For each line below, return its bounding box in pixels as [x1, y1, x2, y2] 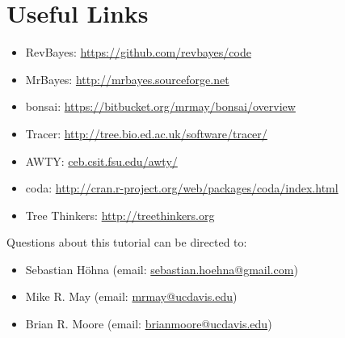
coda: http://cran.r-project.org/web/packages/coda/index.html [25, 180, 339, 196]
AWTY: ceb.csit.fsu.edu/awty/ [25, 152, 178, 169]
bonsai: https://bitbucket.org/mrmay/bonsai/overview [25, 98, 296, 115]
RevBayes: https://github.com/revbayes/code [25, 44, 251, 61]
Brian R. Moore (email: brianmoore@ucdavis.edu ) [25, 315, 272, 332]
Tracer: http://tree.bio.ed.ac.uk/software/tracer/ [25, 125, 267, 142]
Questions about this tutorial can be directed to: [6, 234, 247, 251]
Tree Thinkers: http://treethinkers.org [25, 206, 215, 223]
